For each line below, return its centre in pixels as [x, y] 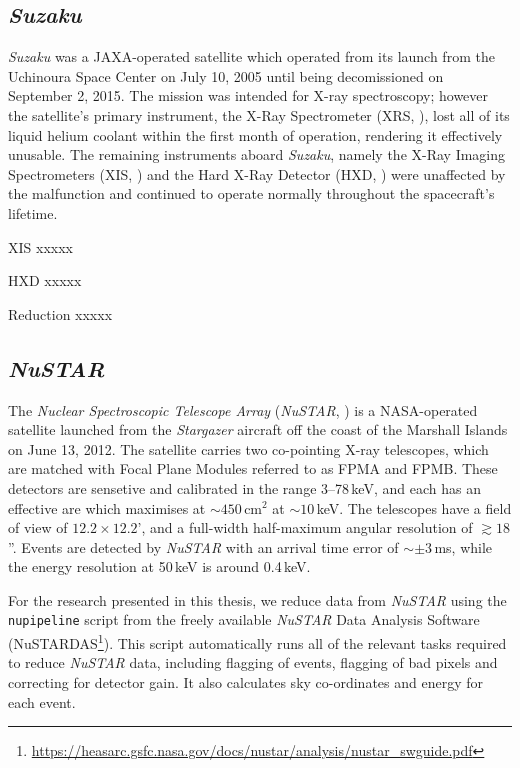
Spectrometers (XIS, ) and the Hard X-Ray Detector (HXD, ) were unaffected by [257, 173]
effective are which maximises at [107, 507]
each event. [42, 701]
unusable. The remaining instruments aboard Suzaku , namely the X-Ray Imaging [257, 154]
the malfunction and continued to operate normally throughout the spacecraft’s [251, 193]
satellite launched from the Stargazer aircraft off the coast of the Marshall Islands [258, 429]
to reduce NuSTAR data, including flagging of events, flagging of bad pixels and [253, 662]
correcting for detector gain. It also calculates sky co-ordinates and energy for [246, 681]
